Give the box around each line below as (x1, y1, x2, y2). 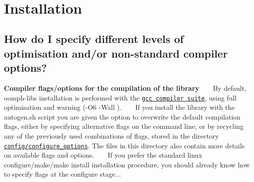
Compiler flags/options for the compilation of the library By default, (4, 82, 247, 93)
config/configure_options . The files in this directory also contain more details (4, 140, 245, 150)
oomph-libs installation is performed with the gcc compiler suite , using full (4, 92, 237, 102)
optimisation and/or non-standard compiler (4, 45, 228, 61)
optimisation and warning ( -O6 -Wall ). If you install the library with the (4, 102, 235, 112)
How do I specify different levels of (4, 31, 184, 46)
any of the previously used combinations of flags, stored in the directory (4, 130, 219, 141)
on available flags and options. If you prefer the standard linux (4, 150, 202, 160)
